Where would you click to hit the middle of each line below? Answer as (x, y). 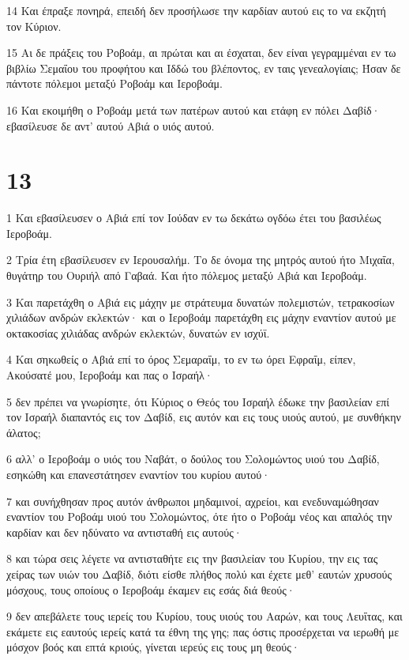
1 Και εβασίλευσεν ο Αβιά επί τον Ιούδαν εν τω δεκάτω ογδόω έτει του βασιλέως (194, 218)
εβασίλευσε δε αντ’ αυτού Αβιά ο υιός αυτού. (111, 125)
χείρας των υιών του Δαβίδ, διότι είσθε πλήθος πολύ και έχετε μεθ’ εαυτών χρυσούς (199, 573)
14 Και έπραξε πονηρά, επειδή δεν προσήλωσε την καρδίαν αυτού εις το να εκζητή (196, 10)
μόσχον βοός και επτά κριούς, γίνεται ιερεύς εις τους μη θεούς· (153, 647)
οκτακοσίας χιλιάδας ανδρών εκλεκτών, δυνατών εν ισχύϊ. (138, 332)
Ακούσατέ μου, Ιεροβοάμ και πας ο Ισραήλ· (110, 375)
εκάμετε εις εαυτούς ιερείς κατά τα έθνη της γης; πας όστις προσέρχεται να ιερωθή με (203, 631)
